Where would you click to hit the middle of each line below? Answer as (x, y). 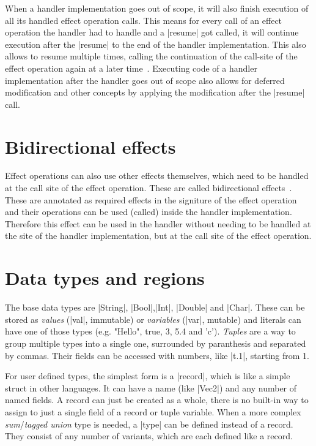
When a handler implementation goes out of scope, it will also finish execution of (157, 8)
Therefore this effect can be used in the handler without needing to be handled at (158, 223)
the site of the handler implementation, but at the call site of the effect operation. (158, 236)
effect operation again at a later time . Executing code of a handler (131, 68)
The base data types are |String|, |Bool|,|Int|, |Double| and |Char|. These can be (155, 307)
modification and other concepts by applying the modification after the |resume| (155, 92)
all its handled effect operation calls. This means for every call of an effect (144, 20)
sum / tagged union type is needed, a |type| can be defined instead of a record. (149, 424)
